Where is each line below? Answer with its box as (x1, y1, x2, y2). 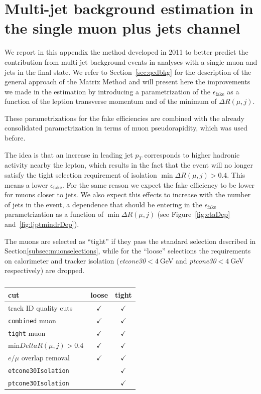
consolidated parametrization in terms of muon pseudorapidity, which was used (5, 122, 247, 133)
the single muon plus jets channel (5, 18, 240, 38)
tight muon (8, 327, 46, 338)
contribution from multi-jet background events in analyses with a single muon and (5, 56, 257, 67)
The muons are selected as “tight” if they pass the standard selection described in (5, 235, 256, 246)
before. (5, 133, 26, 143)
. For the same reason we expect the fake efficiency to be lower (62, 179, 255, 190)
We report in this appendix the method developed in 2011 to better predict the (5, 47, 248, 57)
